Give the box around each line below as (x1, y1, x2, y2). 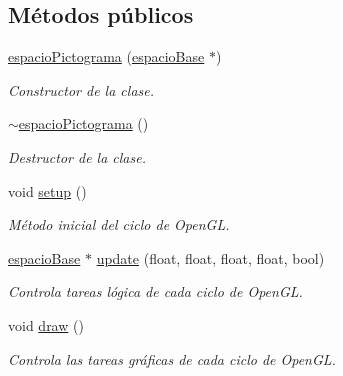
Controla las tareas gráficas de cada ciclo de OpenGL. (8, 348, 336, 369)
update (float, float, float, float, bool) (96, 247, 325, 268)
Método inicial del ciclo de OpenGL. (8, 214, 230, 235)
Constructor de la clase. (8, 79, 155, 100)
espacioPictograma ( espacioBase (8, 46, 205, 67)
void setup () (8, 180, 87, 201)
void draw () (8, 314, 84, 335)
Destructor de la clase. (8, 146, 146, 167)
